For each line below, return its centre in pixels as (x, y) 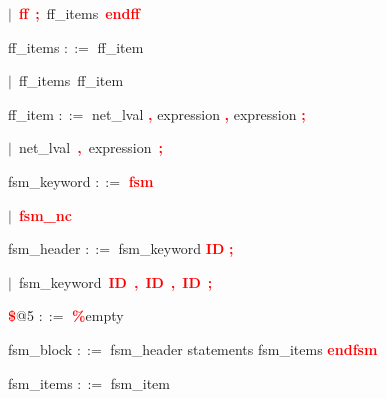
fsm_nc (45, 214)
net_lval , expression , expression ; (198, 113)
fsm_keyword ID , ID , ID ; (115, 281)
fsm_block (40, 348)
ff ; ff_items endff (79, 13)
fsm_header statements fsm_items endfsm (244, 348)
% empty (98, 315)
